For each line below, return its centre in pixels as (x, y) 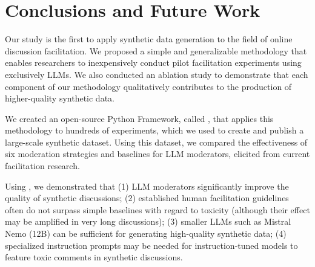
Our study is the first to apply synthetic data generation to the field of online (149, 39)
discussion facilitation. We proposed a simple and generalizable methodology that (156, 50)
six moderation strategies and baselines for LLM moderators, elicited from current (157, 154)
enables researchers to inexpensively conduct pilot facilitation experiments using (153, 63)
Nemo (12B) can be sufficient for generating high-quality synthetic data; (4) (146, 233)
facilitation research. (42, 166)
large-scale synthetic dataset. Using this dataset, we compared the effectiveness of (156, 142)
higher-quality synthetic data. (60, 98)
